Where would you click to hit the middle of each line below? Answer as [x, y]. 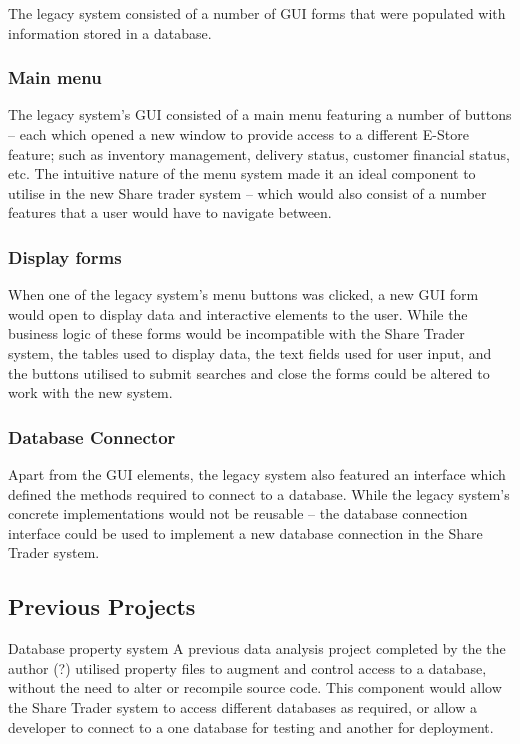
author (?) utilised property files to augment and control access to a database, [247, 667]
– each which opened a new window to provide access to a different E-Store [238, 134]
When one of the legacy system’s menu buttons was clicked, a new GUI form [243, 294]
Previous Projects [102, 606]
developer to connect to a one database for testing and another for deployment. [251, 726]
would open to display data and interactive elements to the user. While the [238, 313]
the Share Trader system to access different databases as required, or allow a [242, 706]
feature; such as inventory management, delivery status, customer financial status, [259, 153]
